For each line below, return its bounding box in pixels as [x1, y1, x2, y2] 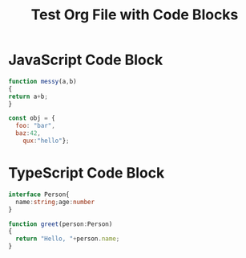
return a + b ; [8, 92, 48, 100]
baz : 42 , [15, 129, 42, 137]
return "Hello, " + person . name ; [15, 235, 120, 243]
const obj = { [8, 114, 56, 122]
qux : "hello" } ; [22, 137, 70, 145]
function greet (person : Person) [8, 219, 113, 228]
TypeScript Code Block [8, 164, 165, 182]
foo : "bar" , [15, 122, 56, 130]
